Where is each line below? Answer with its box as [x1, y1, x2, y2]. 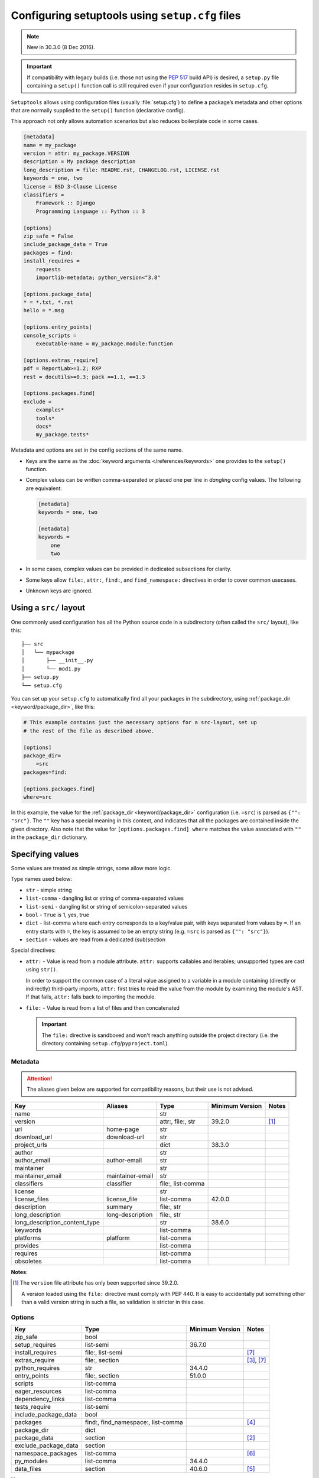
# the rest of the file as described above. [23, 727, 155, 734]
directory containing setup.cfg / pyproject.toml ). [41, 1039, 170, 1046]
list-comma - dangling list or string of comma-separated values [25, 894, 184, 902]
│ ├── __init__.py [21, 657, 93, 664]
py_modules [14, 1457, 48, 1466]
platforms [14, 1233, 41, 1242]
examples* [35, 407, 64, 413]
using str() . [25, 966, 58, 973]
